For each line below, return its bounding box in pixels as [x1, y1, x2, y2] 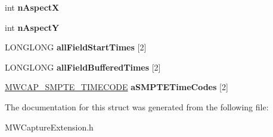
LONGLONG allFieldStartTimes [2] [5, 41, 147, 53]
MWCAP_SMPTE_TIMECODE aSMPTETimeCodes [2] [5, 81, 228, 93]
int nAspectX [5, 1, 60, 13]
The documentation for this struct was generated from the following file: [5, 100, 269, 113]
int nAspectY [5, 21, 60, 33]
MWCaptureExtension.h [5, 120, 94, 133]
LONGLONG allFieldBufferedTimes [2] [5, 60, 161, 73]
